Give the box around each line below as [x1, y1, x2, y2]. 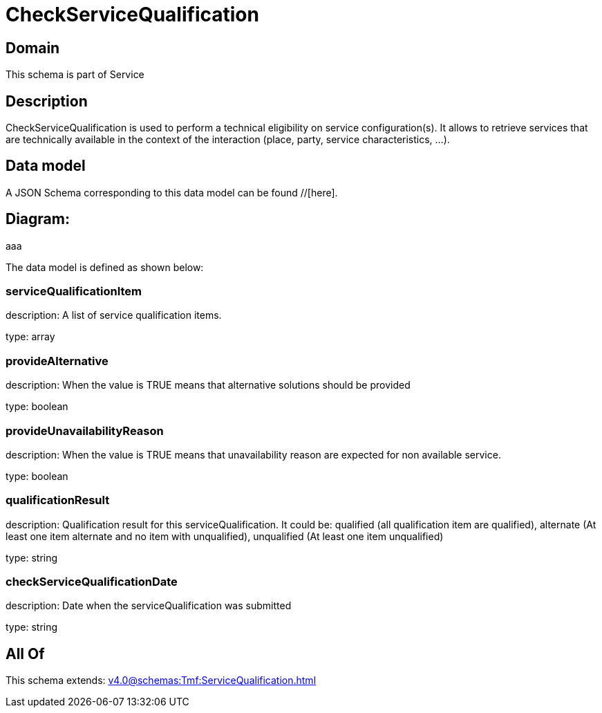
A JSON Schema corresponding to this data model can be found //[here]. [6, 186, 338, 198]
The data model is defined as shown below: [6, 261, 204, 273]
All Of [6, 645, 45, 663]
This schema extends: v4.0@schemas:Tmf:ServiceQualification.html [6, 674, 317, 687]
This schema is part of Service [6, 68, 144, 81]
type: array [6, 331, 55, 343]
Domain [6, 39, 60, 57]
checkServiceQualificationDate [6, 575, 178, 589]
